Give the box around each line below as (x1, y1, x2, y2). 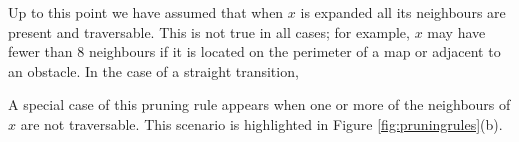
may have (427, 21, 486, 42)
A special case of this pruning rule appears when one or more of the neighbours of (8, 94, 511, 115)
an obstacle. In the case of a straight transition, (8, 60, 299, 81)
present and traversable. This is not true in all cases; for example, (8, 21, 410, 42)
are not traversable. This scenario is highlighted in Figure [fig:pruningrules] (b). (20, 113, 503, 134)
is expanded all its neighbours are (300, 2, 506, 22)
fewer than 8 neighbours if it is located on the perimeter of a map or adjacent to (8, 41, 501, 62)
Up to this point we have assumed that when (8, 2, 284, 22)
